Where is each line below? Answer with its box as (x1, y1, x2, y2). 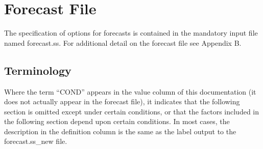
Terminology (4, 62, 71, 78)
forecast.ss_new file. (4, 136, 67, 146)
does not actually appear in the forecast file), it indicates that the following (4, 96, 240, 107)
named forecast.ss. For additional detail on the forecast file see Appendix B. (4, 37, 242, 48)
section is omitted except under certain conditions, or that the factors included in (4, 106, 259, 116)
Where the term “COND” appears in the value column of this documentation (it (4, 86, 256, 97)
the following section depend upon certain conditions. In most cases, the (4, 116, 230, 127)
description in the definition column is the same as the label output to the (4, 126, 236, 136)
